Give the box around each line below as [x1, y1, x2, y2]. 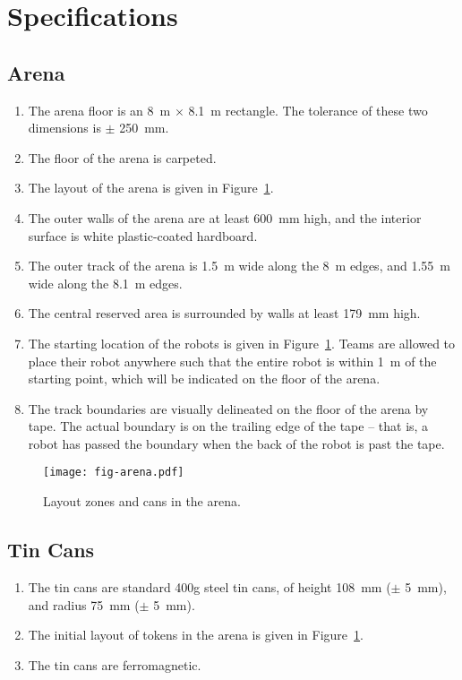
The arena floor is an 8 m [28, 100, 171, 119]
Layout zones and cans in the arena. [43, 492, 241, 511]
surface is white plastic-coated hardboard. [28, 226, 258, 245]
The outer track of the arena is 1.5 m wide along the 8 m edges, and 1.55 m [28, 256, 450, 275]
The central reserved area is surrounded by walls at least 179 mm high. [28, 304, 421, 323]
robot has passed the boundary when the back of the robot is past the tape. [28, 434, 445, 452]
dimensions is [28, 118, 101, 137]
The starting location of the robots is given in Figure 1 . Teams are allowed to [28, 333, 456, 352]
